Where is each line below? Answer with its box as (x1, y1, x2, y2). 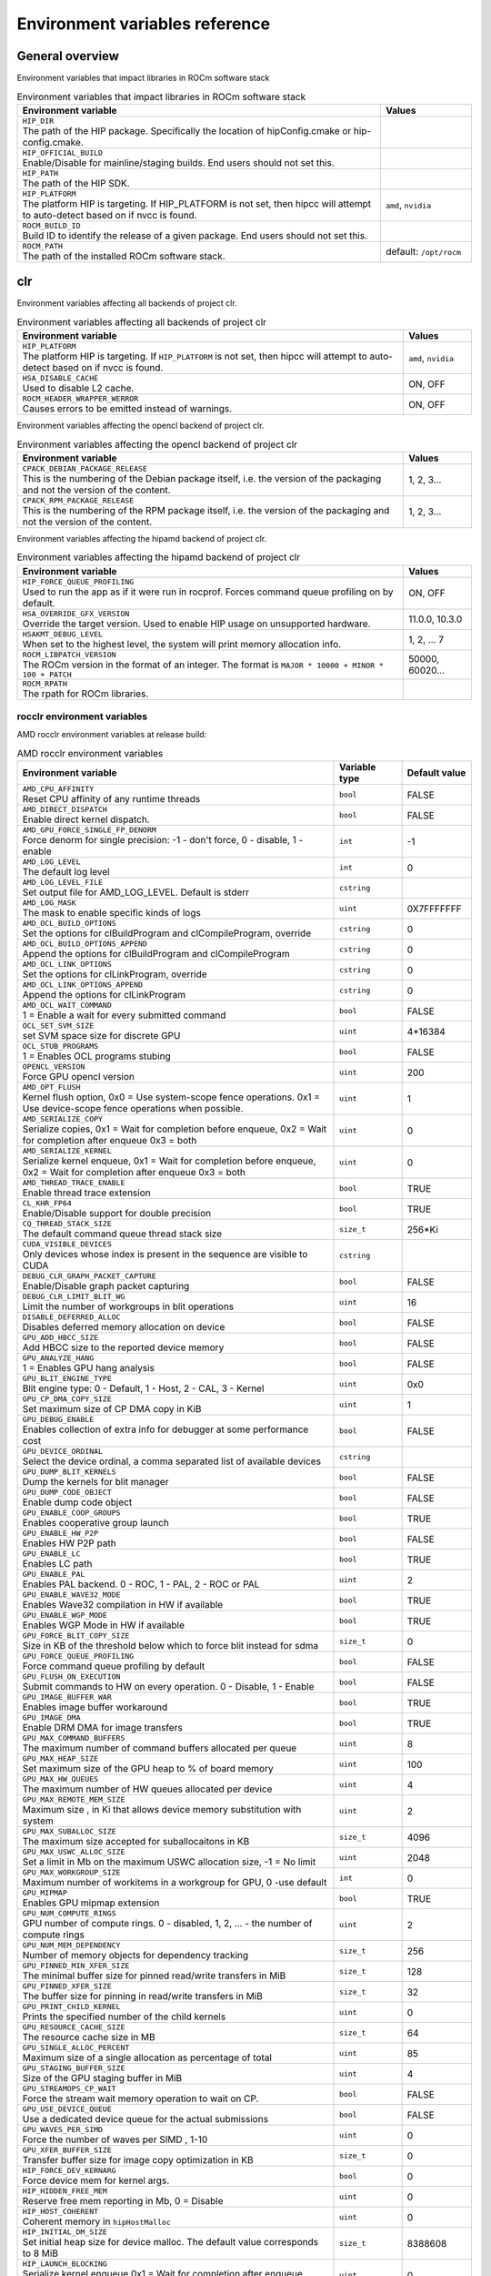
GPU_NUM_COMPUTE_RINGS (22, 1908, 117, 1918)
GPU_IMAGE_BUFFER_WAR (22, 1692, 113, 1702)
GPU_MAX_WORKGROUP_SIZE (22, 1867, 121, 1877)
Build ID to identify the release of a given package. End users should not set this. (22, 229, 368, 241)
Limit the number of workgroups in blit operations (22, 1300, 235, 1313)
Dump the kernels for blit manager (22, 1476, 169, 1489)
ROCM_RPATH (22, 678, 68, 688)
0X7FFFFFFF (406, 902, 463, 915)
